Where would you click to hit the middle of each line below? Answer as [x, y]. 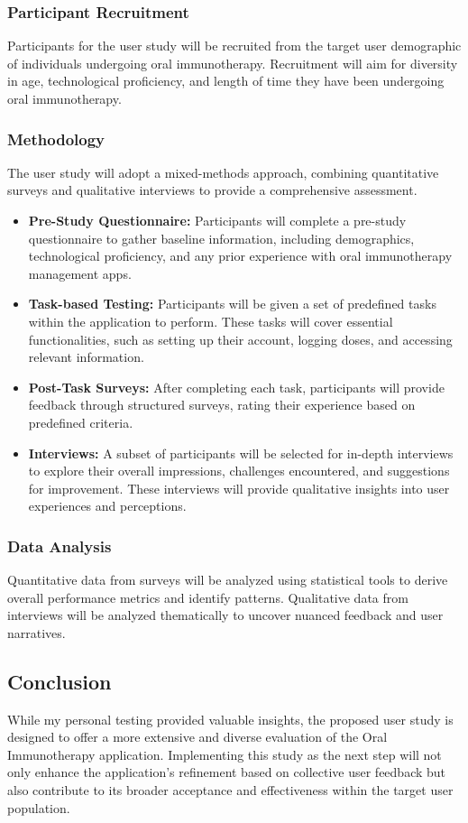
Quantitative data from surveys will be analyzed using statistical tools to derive [228, 580]
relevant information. [86, 357]
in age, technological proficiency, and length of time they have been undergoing [226, 81]
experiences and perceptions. [107, 506]
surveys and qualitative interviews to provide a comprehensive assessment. [212, 190]
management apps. [80, 273]
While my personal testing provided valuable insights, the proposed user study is [230, 719]
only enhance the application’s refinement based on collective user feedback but [227, 772]
